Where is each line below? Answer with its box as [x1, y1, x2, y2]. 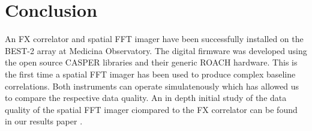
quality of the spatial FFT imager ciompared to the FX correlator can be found [5, 103, 298, 115]
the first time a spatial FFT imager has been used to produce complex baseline [5, 67, 296, 80]
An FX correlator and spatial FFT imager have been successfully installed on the [5, 32, 304, 45]
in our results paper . [5, 115, 83, 127]
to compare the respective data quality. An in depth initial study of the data [5, 91, 287, 104]
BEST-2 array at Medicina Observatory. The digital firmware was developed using [5, 44, 307, 56]
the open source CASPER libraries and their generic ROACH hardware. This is [5, 56, 298, 69]
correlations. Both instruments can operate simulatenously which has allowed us [5, 79, 299, 92]
